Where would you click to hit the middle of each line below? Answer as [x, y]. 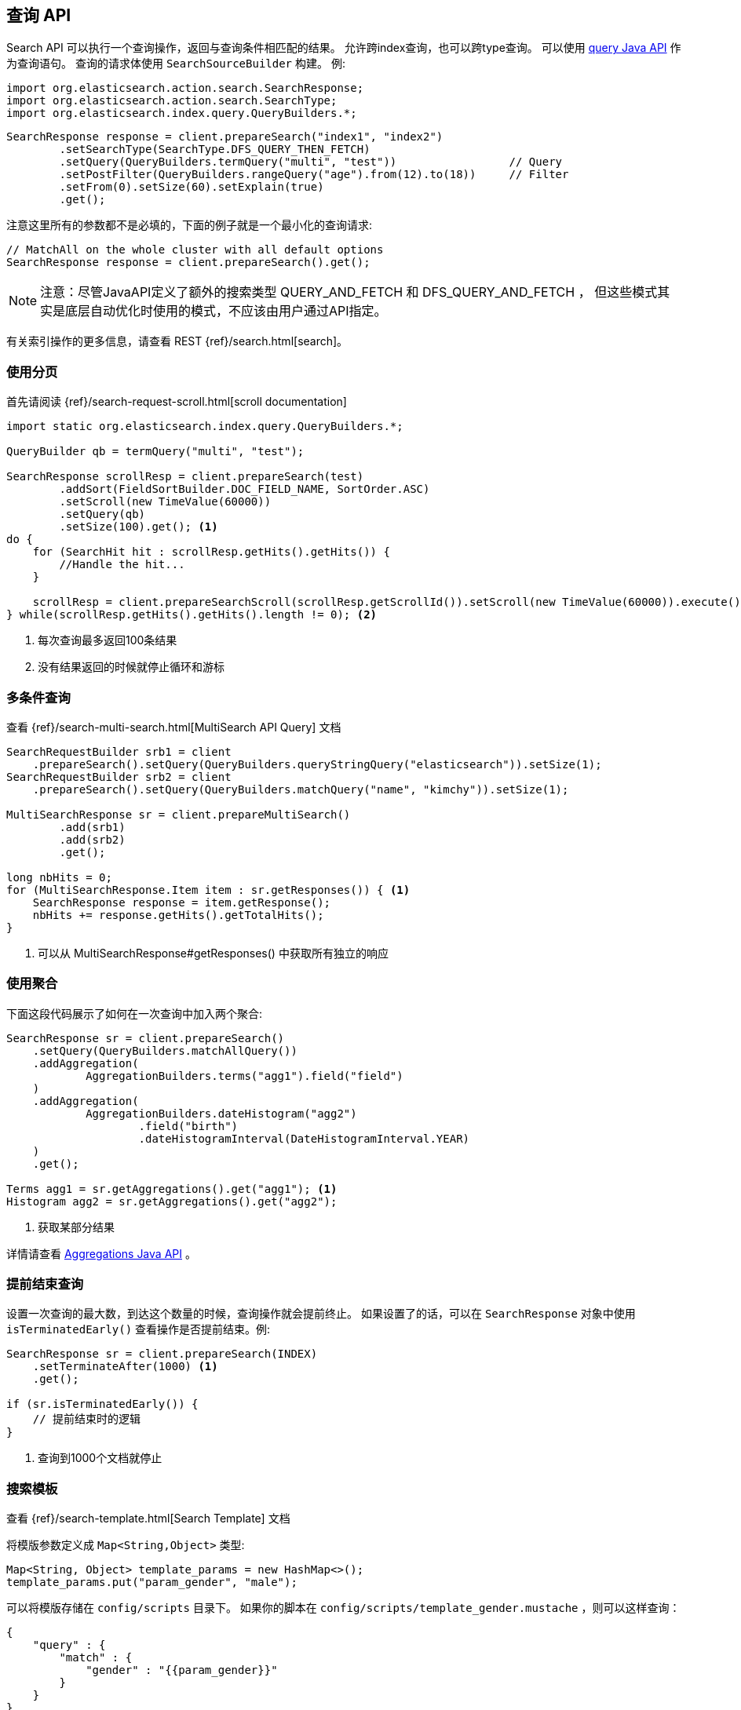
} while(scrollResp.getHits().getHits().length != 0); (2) [192, 615]
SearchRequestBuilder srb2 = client [119, 777]
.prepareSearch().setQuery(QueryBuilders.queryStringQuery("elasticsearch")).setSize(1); [317, 764]
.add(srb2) [92, 839]
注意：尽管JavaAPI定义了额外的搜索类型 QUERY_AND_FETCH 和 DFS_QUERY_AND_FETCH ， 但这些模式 [349, 292]
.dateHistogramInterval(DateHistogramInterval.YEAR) [304, 1138]
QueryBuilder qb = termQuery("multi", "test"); [155, 452]
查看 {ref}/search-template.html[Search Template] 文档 [148, 1519]
